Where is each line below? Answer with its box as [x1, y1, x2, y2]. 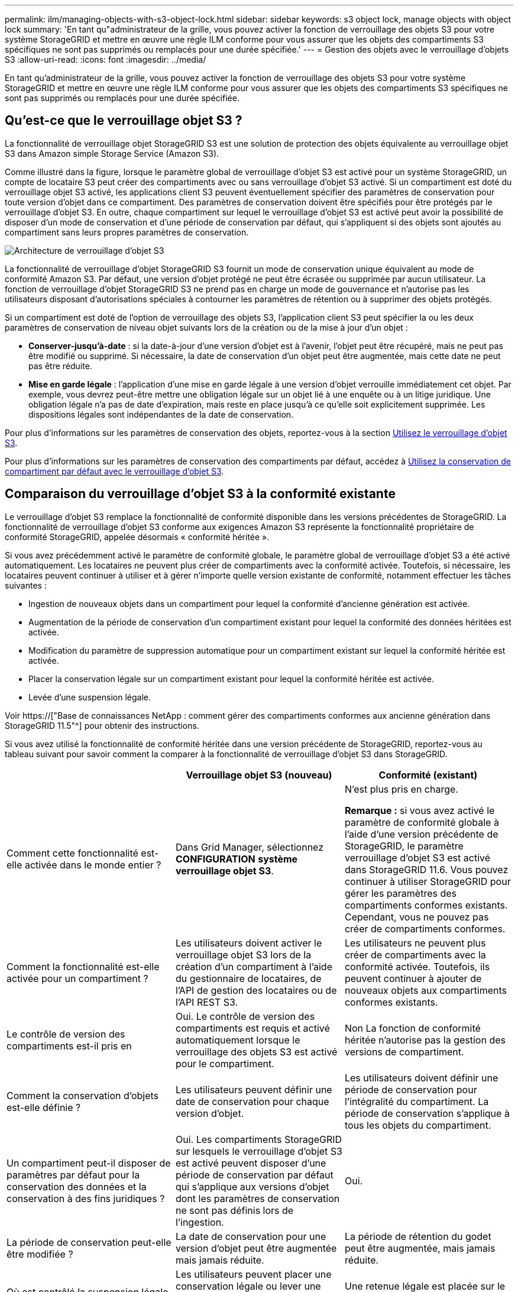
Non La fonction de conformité [344, 1022, 481, 1034]
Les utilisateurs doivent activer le [175, 936, 322, 949]
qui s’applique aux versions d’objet [175, 1180, 329, 1193]
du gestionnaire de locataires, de [175, 972, 322, 984]
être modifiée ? [7, 1248, 73, 1260]
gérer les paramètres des [344, 887, 457, 899]
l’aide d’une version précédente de [344, 828, 498, 840]
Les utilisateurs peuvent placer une [175, 1268, 332, 1280]
